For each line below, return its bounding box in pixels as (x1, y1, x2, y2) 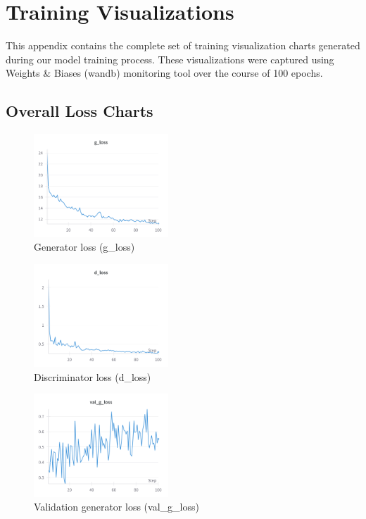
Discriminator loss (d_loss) (34, 369, 151, 384)
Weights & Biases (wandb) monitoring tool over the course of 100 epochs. (6, 65, 323, 80)
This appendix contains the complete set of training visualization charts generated (6, 38, 360, 53)
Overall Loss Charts (6, 100, 153, 122)
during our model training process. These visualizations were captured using (6, 51, 334, 66)
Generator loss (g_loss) (34, 239, 135, 254)
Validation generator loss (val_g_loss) (34, 499, 199, 514)
